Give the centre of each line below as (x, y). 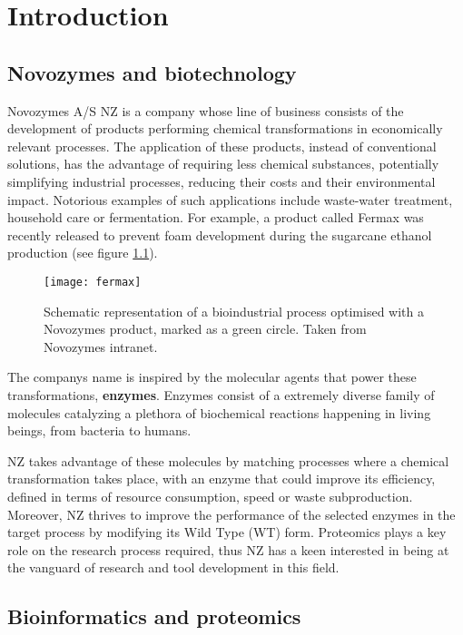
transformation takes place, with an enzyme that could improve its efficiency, (222, 479)
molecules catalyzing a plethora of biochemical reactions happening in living (219, 412)
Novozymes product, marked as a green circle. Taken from (205, 329)
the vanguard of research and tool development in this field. (173, 567)
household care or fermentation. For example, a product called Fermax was (216, 217)
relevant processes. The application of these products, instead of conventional (222, 146)
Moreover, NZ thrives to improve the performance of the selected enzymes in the (231, 514)
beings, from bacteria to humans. (99, 430)
